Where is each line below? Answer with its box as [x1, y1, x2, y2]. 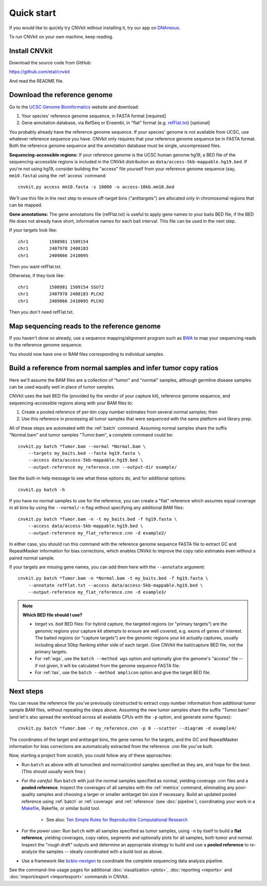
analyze [21, 849, 38, 855]
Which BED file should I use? [22, 612, 83, 618]
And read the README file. [9, 78, 64, 84]
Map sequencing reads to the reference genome [9, 322, 161, 330]
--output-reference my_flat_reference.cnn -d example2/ [28, 530, 167, 536]
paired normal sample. [9, 555, 55, 561]
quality [21, 791, 36, 797]
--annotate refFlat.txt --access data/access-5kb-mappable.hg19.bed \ [28, 582, 203, 588]
